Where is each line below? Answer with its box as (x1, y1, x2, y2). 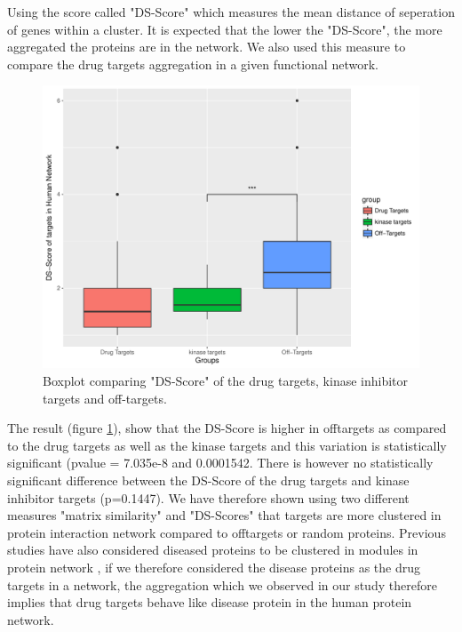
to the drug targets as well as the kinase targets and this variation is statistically (7, 436, 447, 454)
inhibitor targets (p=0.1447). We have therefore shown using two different (7, 488, 410, 507)
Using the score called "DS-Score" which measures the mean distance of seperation (7, 3, 455, 20)
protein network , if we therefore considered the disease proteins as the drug (7, 557, 420, 576)
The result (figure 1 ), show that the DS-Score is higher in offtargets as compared (7, 419, 447, 437)
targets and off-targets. (43, 388, 167, 407)
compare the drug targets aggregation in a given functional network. (7, 54, 378, 73)
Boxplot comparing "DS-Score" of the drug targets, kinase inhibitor (43, 371, 409, 389)
